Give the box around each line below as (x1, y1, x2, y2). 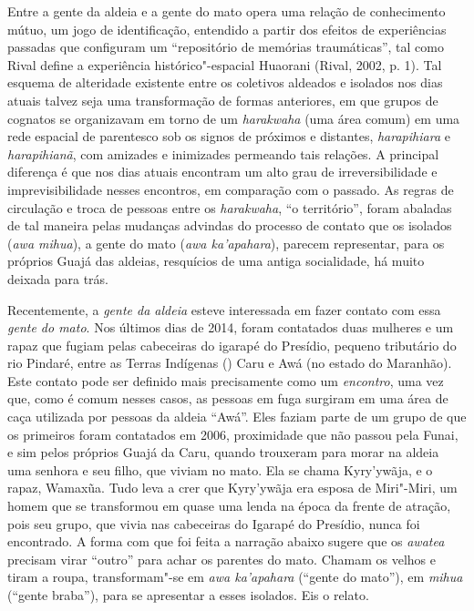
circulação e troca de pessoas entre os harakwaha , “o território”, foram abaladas (7, 198, 452, 217)
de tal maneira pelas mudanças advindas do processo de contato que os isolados (7, 216, 452, 235)
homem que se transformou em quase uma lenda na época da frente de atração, (7, 496, 451, 515)
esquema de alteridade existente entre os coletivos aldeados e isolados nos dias (7, 73, 443, 92)
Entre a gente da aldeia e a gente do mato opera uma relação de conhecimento (7, 2, 446, 20)
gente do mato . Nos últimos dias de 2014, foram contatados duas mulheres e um (7, 318, 454, 337)
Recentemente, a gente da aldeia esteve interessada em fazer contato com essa (7, 300, 441, 319)
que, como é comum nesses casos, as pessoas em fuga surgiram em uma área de (7, 389, 448, 408)
